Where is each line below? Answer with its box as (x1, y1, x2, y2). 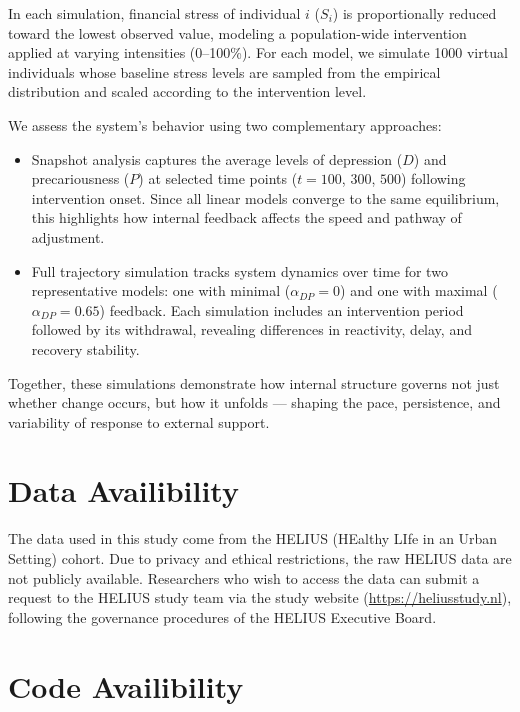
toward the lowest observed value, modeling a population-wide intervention (8, 22, 467, 43)
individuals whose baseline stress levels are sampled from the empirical (8, 61, 441, 82)
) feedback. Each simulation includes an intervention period (99, 299, 464, 320)
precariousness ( (31, 168, 130, 189)
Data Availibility (8, 470, 239, 511)
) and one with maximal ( (340, 280, 498, 301)
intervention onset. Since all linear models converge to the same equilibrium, (31, 187, 500, 208)
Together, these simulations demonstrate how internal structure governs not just (8, 372, 500, 393)
